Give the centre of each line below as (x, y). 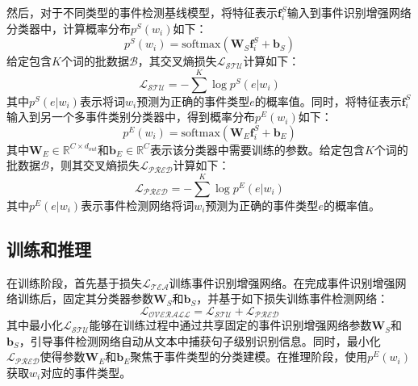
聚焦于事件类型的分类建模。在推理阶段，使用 (249, 357)
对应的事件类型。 (86, 372)
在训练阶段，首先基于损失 (74, 282)
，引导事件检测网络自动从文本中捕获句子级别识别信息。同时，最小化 (200, 340)
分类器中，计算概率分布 (69, 28)
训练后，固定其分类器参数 (85, 298)
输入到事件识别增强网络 (349, 12)
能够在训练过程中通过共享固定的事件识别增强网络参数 (230, 325)
